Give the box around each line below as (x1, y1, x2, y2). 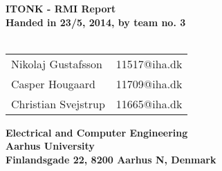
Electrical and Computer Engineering (6, 125, 188, 139)
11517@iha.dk (115, 55, 183, 72)
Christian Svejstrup (11, 95, 105, 112)
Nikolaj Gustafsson (11, 55, 102, 72)
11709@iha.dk (115, 75, 183, 92)
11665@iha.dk (115, 95, 183, 112)
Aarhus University (6, 139, 95, 153)
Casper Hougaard (11, 75, 95, 92)
